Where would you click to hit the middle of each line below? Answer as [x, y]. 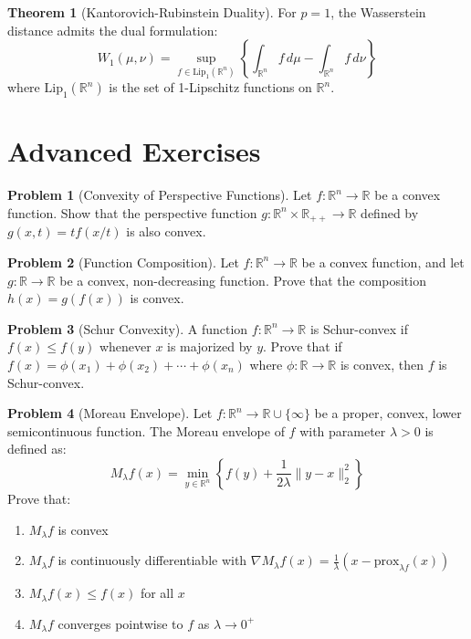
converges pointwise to [120, 623]
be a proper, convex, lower [388, 413]
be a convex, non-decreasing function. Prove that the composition [243, 280]
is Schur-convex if [359, 328]
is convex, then [382, 364]
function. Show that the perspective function [132, 212]
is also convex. [166, 231]
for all [157, 593]
